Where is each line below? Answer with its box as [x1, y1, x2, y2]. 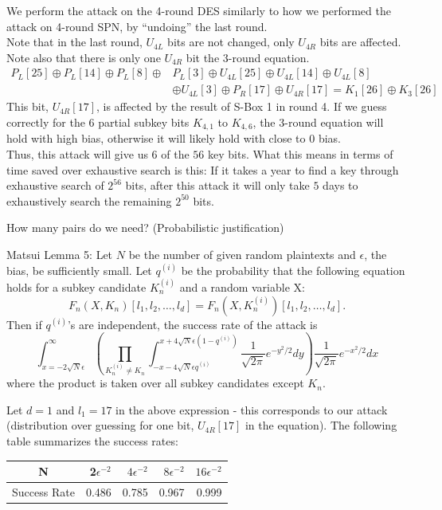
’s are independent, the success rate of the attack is [67, 316, 318, 332]
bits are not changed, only [167, 33, 295, 50]
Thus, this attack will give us [6, 146, 148, 163]
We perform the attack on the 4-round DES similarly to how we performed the [6, 2, 391, 18]
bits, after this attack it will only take [125, 177, 310, 194]
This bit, [6, 98, 49, 115]
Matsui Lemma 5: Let [6, 246, 113, 263]
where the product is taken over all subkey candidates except [6, 375, 304, 391]
